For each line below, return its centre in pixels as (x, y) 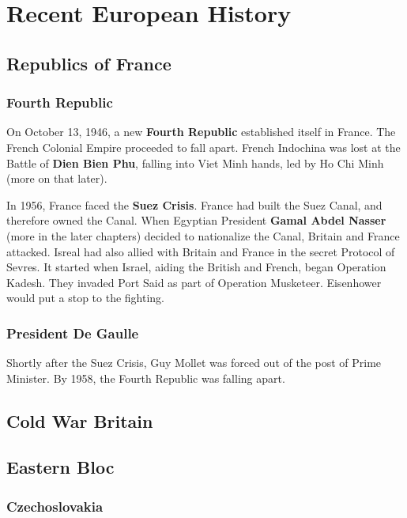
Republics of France (89, 63)
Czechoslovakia (55, 506)
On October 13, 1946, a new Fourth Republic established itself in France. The (201, 132)
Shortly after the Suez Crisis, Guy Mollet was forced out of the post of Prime (194, 363)
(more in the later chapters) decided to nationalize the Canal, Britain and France (203, 235)
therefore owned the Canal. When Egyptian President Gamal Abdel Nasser (196, 220)
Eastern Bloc (60, 467)
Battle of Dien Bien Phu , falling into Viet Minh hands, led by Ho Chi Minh (195, 163)
